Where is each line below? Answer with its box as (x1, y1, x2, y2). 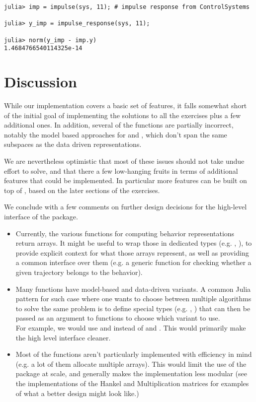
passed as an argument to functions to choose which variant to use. (15, 313, 220, 323)
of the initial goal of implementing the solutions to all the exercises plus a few (4, 110, 241, 120)
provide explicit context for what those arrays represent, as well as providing (15, 247, 249, 258)
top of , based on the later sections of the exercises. (4, 185, 160, 195)
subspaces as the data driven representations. (4, 139, 142, 149)
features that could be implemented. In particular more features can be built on (4, 175, 247, 186)
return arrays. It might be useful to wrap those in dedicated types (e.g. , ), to (15, 238, 252, 248)
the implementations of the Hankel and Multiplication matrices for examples (15, 378, 249, 388)
